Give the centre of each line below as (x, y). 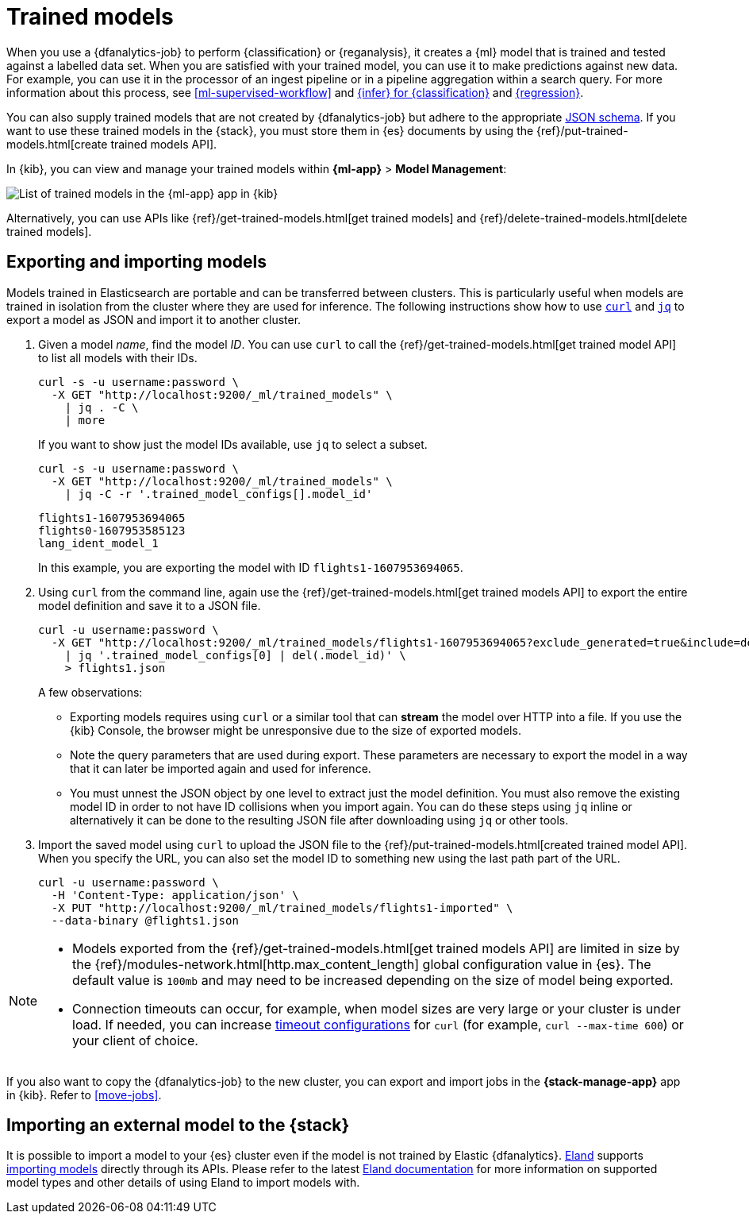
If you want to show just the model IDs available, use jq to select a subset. (233, 444)
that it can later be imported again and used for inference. (221, 768)
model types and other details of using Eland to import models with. (183, 1183)
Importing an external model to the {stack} (178, 1125)
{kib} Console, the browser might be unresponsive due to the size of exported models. (296, 730)
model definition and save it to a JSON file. (150, 605)
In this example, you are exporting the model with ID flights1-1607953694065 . (251, 567)
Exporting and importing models (137, 262)
